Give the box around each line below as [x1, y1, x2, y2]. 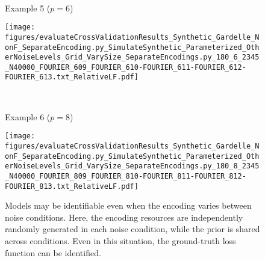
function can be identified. [5, 246, 101, 259]
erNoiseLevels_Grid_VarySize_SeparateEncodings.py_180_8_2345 [5, 162, 260, 171]
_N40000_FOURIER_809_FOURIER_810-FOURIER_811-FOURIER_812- [5, 171, 246, 180]
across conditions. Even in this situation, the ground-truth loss [5, 235, 236, 247]
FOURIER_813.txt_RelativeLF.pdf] [5, 182, 139, 191]
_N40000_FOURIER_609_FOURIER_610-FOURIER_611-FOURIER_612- [5, 63, 246, 72]
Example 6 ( [5, 110, 51, 123]
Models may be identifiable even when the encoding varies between [5, 199, 252, 212]
